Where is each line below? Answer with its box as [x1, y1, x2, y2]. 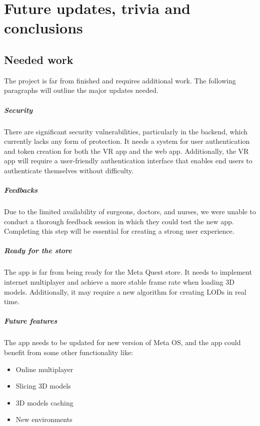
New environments [15, 414, 72, 425]
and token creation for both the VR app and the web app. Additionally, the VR [4, 145, 249, 156]
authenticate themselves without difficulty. [4, 165, 134, 175]
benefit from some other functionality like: [4, 347, 133, 357]
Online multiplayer [15, 364, 73, 374]
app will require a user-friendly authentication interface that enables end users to [4, 155, 252, 166]
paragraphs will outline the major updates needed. [4, 85, 158, 95]
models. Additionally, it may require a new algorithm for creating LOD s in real [4, 286, 246, 297]
